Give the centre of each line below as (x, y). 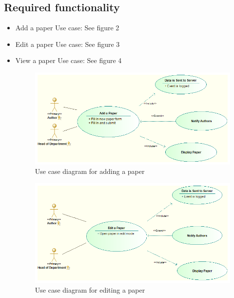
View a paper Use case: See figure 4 (68, 60)
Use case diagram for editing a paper (90, 289)
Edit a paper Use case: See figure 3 (68, 44)
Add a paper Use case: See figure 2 (67, 28)
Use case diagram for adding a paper (90, 171)
